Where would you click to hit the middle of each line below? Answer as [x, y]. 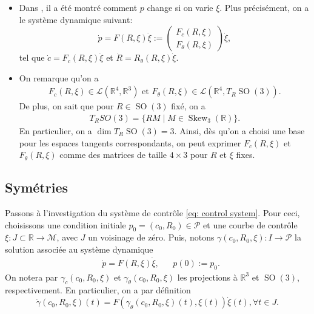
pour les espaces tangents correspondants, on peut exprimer [130, 142]
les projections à [207, 277]
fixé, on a [188, 106]
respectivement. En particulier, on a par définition [98, 290]
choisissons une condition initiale [65, 224]
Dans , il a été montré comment [78, 7]
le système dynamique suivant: [76, 19]
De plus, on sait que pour [66, 106]
